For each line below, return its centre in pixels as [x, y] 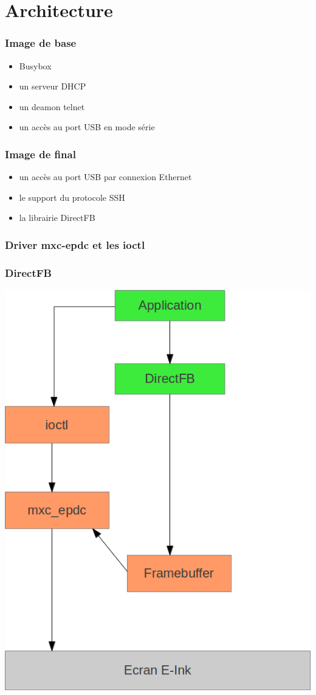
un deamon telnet [52, 106]
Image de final [40, 154]
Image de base [41, 43]
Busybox [35, 65]
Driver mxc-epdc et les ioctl [75, 244]
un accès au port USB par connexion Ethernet [105, 177]
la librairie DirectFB [57, 218]
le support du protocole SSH [72, 197]
